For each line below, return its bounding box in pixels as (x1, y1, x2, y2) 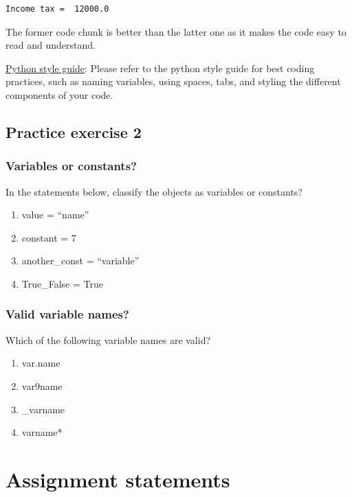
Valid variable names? (5, 305, 129, 323)
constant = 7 (21, 230, 76, 244)
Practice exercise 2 (5, 121, 142, 142)
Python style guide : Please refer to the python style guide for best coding (5, 60, 315, 75)
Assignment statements (5, 465, 230, 493)
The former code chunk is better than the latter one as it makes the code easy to (5, 24, 346, 38)
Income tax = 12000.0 (5, 4, 109, 14)
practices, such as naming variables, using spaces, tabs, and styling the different (5, 74, 341, 89)
